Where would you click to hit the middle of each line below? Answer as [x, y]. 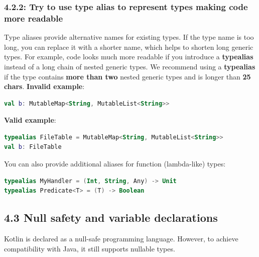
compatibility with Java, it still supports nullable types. [90, 248]
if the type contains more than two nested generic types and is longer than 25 [127, 76]
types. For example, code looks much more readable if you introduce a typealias [129, 57]
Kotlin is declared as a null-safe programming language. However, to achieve [121, 239]
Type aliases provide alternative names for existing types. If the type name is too [129, 37]
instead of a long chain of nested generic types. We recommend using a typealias [130, 66]
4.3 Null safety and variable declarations [111, 218]
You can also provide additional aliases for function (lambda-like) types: [115, 164]
